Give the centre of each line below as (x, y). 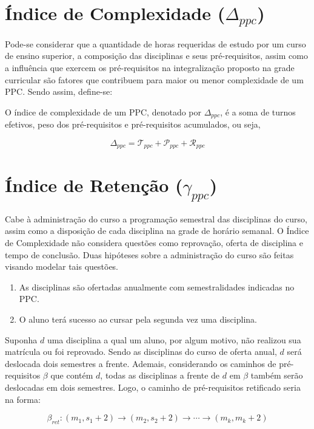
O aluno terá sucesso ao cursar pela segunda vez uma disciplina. (138, 319)
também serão (277, 375)
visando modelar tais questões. (62, 266)
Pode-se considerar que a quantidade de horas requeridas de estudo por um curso (155, 43)
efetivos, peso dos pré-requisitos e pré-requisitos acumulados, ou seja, (133, 124)
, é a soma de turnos (258, 112)
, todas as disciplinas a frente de (160, 375)
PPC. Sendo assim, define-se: (59, 91)
